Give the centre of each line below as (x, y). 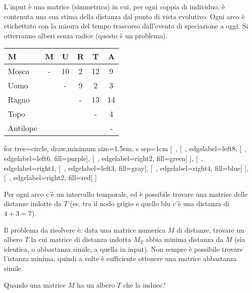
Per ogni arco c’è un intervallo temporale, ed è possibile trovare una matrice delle (126, 194)
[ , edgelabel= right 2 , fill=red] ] (50, 177)
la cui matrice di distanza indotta (81, 239)
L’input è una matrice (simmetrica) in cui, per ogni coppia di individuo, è (115, 6)
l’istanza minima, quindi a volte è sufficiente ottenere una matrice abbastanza (120, 258)
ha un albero (96, 284)
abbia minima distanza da (184, 239)
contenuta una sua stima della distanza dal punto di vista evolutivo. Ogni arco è (124, 16)
